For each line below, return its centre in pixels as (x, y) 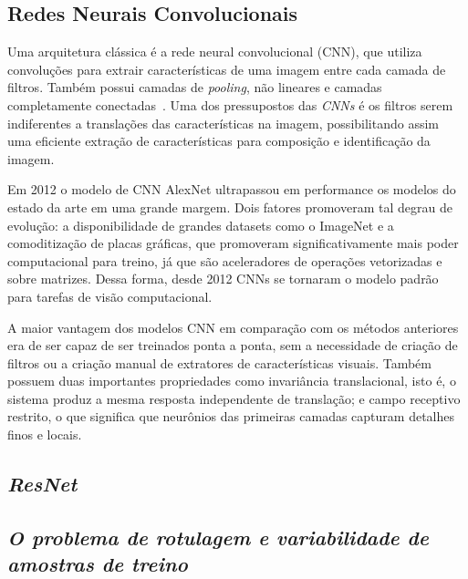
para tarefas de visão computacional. (110, 296)
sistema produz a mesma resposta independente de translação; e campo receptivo (234, 398)
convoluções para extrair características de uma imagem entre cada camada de (227, 69)
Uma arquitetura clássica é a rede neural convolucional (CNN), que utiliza (215, 52)
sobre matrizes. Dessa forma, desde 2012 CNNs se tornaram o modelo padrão (223, 279)
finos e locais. (45, 434)
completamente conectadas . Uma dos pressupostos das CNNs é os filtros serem (230, 104)
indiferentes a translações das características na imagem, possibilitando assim (224, 123)
